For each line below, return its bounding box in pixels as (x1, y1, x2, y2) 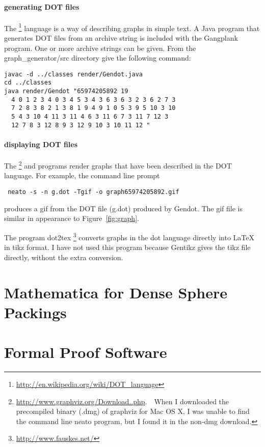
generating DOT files (4, 1, 79, 12)
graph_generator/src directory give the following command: (4, 52, 191, 63)
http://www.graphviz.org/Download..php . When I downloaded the (16, 396, 229, 406)
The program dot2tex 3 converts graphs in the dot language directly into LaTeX (4, 230, 254, 242)
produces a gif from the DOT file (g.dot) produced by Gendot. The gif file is (4, 203, 243, 213)
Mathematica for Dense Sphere (4, 282, 227, 302)
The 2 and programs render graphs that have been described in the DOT (4, 159, 232, 171)
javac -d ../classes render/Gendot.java (4, 70, 143, 78)
